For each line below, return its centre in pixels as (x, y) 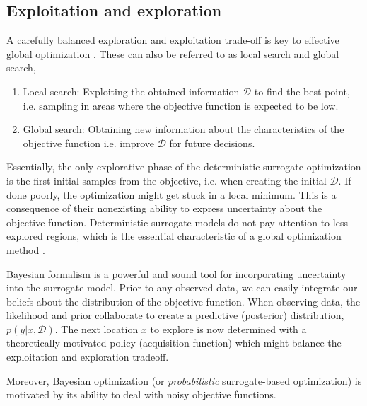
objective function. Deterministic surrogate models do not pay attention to (168, 222)
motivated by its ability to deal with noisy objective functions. (141, 394)
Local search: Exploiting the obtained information (131, 91)
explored (25, 236)
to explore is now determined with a (228, 329)
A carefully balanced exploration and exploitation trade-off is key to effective (173, 40)
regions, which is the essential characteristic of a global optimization (194, 236)
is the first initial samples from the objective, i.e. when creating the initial (167, 180)
